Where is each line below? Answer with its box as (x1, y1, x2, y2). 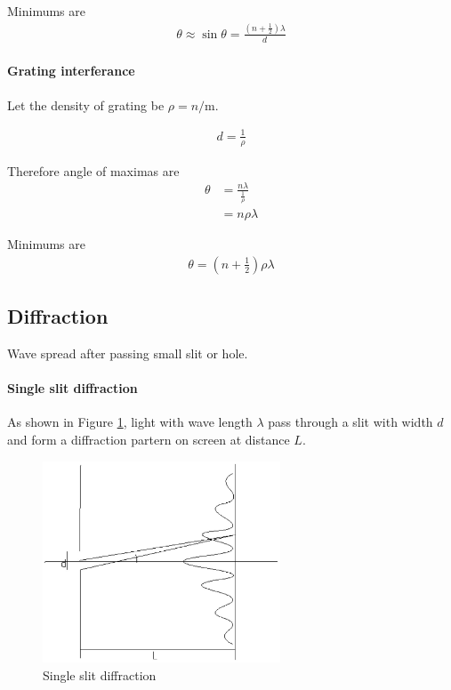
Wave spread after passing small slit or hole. (7, 344, 248, 363)
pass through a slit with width (268, 413, 433, 431)
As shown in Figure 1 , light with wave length (7, 413, 253, 431)
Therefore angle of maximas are (7, 161, 180, 180)
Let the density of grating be (7, 95, 165, 114)
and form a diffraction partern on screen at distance (7, 430, 290, 449)
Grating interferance (7, 61, 135, 80)
